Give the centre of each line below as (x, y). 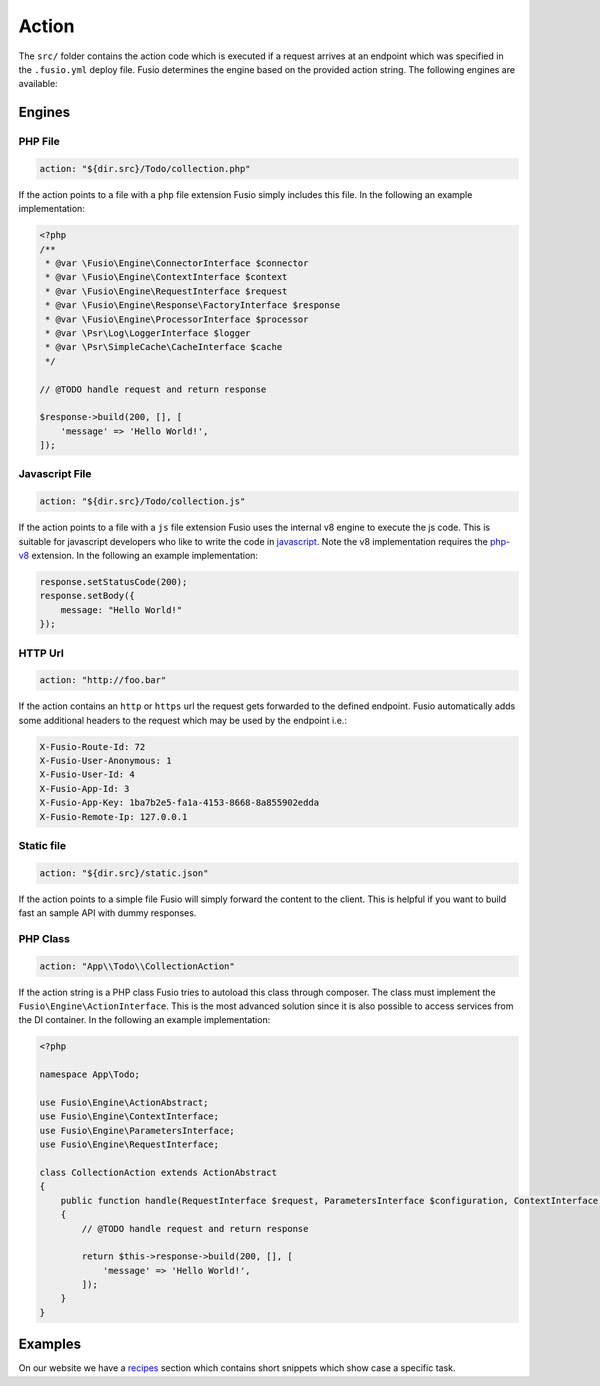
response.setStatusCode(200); (113, 581)
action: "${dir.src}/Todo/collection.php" (145, 168)
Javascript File (55, 474)
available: (38, 84)
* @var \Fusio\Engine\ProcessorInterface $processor (177, 319)
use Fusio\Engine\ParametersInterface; (137, 1130)
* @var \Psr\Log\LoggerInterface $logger (148, 333)
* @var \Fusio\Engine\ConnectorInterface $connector (177, 263)
